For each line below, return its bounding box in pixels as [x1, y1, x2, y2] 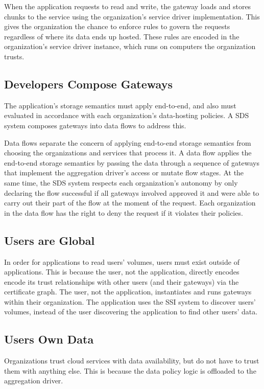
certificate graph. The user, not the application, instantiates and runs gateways [4, 286, 252, 297]
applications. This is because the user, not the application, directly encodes [4, 266, 239, 277]
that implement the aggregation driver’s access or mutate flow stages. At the [4, 167, 244, 178]
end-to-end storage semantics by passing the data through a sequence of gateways [4, 157, 259, 168]
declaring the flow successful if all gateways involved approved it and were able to [4, 187, 259, 198]
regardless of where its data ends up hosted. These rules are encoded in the [4, 31, 239, 41]
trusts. [4, 51, 25, 61]
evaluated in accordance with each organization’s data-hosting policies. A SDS [4, 110, 249, 121]
